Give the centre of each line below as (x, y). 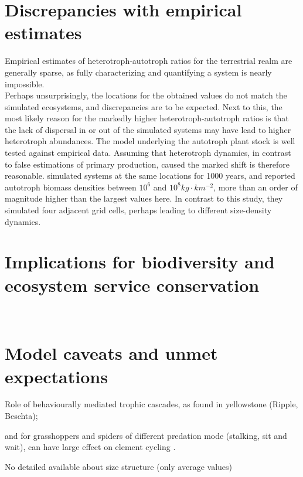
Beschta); (21, 416)
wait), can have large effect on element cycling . (90, 447)
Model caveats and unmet (111, 353)
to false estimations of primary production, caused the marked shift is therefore (147, 164)
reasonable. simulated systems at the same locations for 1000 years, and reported (150, 176)
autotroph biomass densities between (71, 187)
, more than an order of (256, 187)
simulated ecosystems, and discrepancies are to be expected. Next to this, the (144, 106)
